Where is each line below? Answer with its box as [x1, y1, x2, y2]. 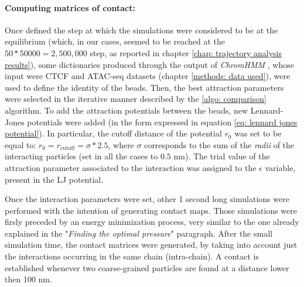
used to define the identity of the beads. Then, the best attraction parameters [5, 81, 284, 93]
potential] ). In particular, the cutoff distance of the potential [5, 127, 222, 139]
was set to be [234, 127, 282, 139]
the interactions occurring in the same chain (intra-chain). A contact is [5, 250, 259, 262]
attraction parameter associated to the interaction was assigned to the [5, 161, 257, 173]
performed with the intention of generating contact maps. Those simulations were [5, 204, 297, 216]
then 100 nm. [5, 273, 52, 285]
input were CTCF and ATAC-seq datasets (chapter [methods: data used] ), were [5, 70, 291, 82]
